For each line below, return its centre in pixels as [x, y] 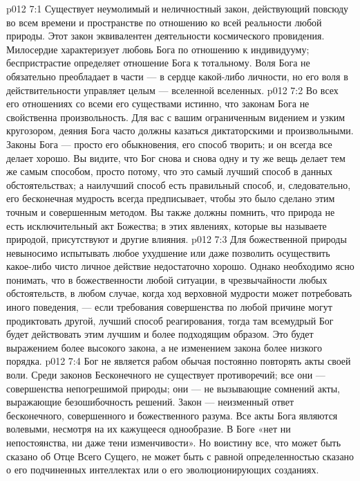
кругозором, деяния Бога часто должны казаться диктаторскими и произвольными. [180, 130]
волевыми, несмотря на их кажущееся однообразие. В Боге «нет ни [149, 429]
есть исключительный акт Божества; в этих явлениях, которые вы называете [167, 225]
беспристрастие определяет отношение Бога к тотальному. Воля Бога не [158, 63]
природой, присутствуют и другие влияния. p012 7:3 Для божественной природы [177, 239]
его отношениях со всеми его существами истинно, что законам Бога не [158, 103]
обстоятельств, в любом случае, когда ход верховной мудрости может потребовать [179, 293]
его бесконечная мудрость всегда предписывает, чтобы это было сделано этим [171, 198]
